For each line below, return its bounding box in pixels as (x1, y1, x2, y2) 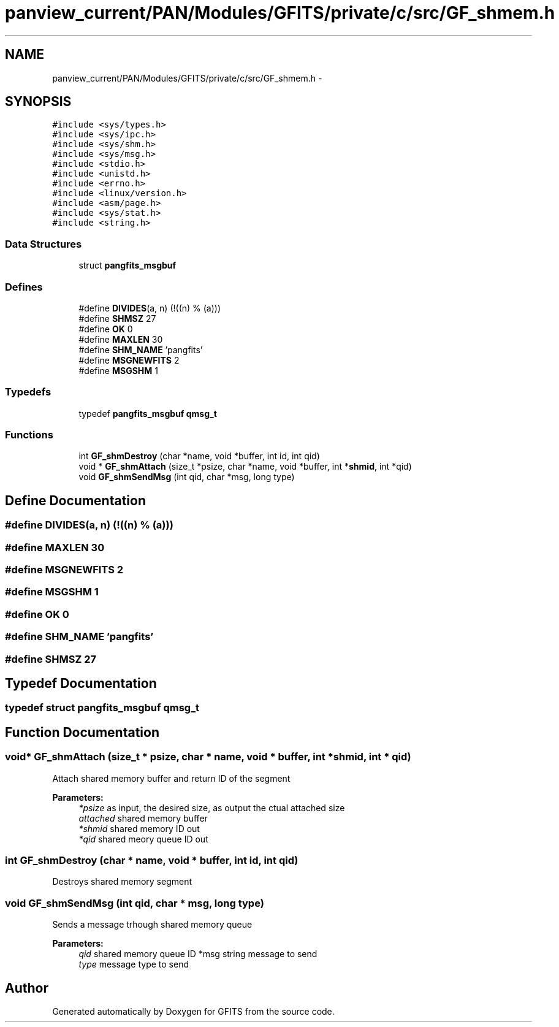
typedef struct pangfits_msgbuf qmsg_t (5, 701, 199, 714)
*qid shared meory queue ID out (78, 833, 208, 844)
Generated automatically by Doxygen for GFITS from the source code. (52, 1006, 335, 1017)
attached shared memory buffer (78, 812, 208, 823)
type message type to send (78, 959, 189, 970)
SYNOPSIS (5, 94, 72, 110)
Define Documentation (5, 492, 146, 508)
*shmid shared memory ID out (78, 823, 200, 834)
